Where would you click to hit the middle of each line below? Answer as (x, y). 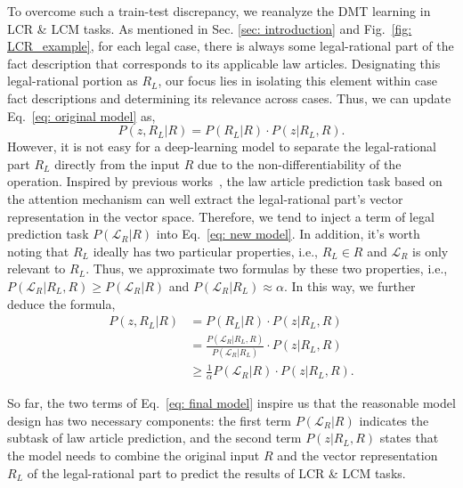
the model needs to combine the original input (134, 455)
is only (431, 251)
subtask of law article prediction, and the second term (154, 438)
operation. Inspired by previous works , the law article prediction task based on (225, 181)
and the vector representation (357, 455)
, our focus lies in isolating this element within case (298, 81)
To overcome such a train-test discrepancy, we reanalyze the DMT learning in (219, 11)
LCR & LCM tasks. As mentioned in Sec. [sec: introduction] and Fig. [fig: (210, 28)
